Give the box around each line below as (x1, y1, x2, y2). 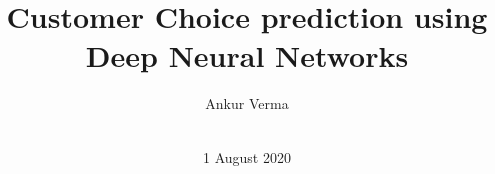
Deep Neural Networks (85, 35, 409, 76)
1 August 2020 (203, 146, 291, 167)
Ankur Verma (205, 93, 289, 114)
